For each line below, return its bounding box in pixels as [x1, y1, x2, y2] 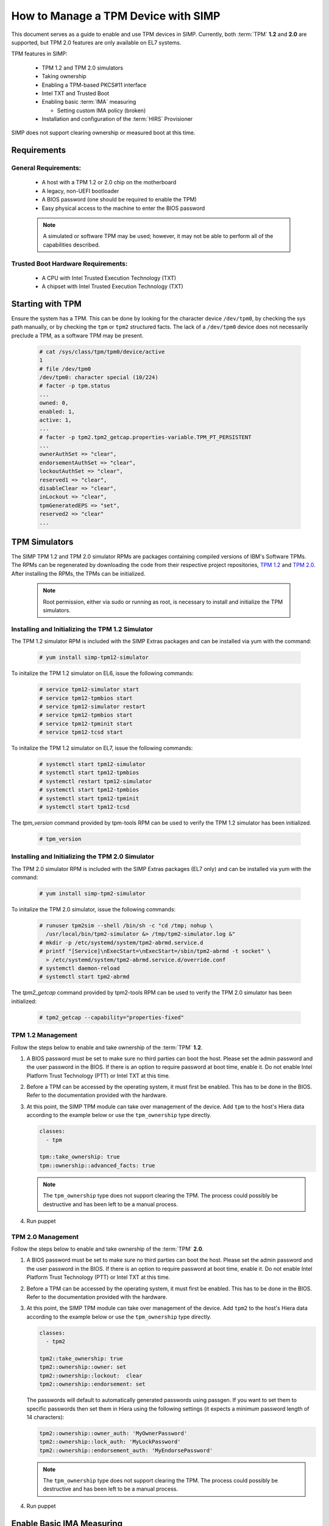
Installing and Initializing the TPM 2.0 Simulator [11, 852, 155, 861]
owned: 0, [39, 400, 69, 407]
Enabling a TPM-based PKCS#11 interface [41, 81, 147, 89]
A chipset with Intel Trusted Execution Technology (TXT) [41, 283, 184, 290]
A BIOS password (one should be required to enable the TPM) [41, 196, 197, 203]
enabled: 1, [39, 408, 76, 415]
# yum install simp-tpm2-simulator [39, 890, 146, 897]
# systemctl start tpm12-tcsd [39, 803, 130, 811]
